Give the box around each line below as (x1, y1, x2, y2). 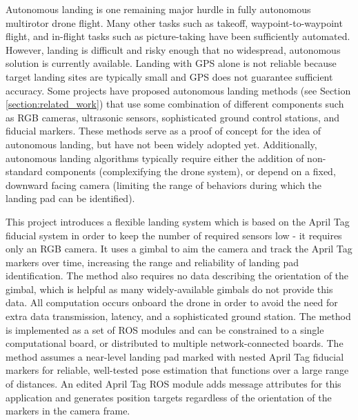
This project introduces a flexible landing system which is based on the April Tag (6, 214, 350, 228)
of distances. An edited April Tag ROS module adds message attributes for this (6, 377, 341, 391)
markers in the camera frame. (6, 403, 130, 418)
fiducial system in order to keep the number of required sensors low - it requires (6, 228, 342, 242)
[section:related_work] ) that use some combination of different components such (6, 97, 344, 111)
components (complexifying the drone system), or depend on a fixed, (46, 164, 336, 179)
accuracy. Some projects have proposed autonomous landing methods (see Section (6, 83, 351, 97)
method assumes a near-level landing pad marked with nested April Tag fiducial (6, 349, 344, 363)
